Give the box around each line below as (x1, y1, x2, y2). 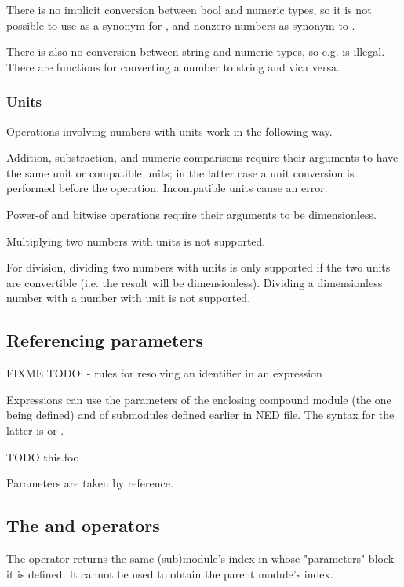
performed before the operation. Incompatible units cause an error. (6, 180, 328, 196)
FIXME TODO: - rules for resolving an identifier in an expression (6, 365, 322, 381)
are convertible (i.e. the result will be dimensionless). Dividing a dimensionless (6, 274, 383, 290)
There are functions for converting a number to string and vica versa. (6, 58, 340, 75)
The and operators (6, 513, 160, 538)
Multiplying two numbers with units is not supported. (6, 232, 266, 249)
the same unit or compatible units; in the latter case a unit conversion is (6, 164, 355, 180)
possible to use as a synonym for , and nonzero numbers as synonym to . (6, 16, 355, 33)
